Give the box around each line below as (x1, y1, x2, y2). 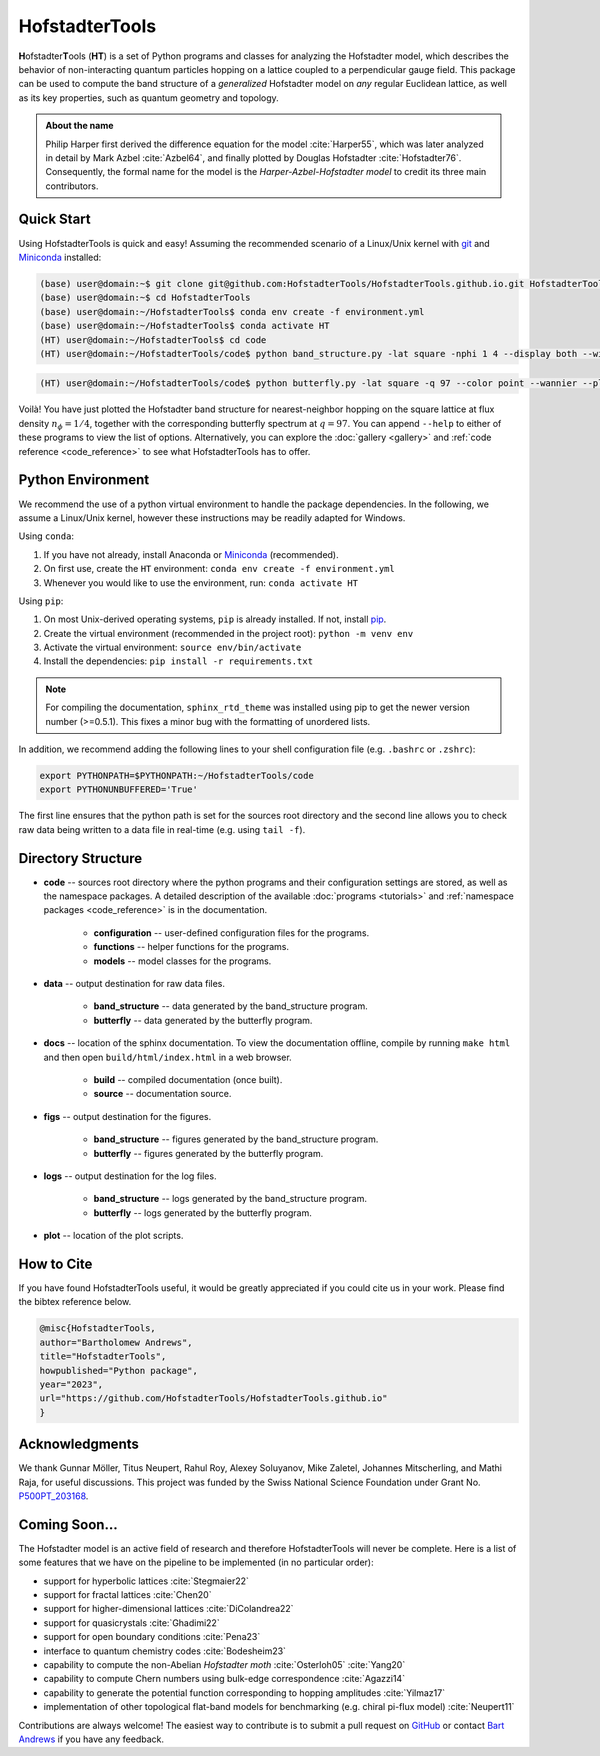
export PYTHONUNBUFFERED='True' (39, 784, 199, 795)
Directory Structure (18, 850, 143, 867)
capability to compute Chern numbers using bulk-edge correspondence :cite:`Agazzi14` (43, 1673, 405, 1685)
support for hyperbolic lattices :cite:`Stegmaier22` (43, 1575, 250, 1587)
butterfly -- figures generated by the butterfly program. (93, 1147, 324, 1159)
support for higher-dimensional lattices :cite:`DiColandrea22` (43, 1603, 294, 1615)
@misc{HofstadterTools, (39, 1323, 157, 1334)
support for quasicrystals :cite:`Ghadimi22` (43, 1616, 220, 1629)
